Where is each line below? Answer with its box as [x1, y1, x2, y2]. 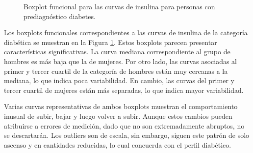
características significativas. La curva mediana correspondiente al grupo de [4, 46, 230, 57]
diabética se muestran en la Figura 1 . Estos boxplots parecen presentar [4, 37, 217, 47]
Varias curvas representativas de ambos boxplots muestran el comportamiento [4, 101, 238, 111]
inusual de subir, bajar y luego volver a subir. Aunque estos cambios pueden [4, 110, 232, 121]
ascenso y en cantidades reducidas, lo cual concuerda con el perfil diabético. [4, 139, 231, 150]
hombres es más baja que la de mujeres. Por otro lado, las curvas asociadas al [4, 56, 237, 66]
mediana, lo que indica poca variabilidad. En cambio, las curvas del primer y [4, 75, 234, 86]
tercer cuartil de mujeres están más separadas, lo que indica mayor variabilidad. [4, 85, 244, 95]
